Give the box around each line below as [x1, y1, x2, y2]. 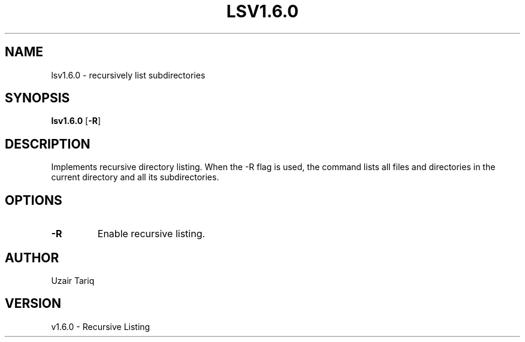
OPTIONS [5, 192, 62, 208]
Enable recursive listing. [97, 228, 206, 240]
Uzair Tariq [51, 275, 95, 286]
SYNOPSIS [5, 90, 70, 106]
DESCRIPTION [5, 136, 90, 152]
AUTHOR [5, 250, 59, 265]
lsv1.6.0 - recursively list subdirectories [51, 69, 206, 80]
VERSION [5, 296, 62, 311]
